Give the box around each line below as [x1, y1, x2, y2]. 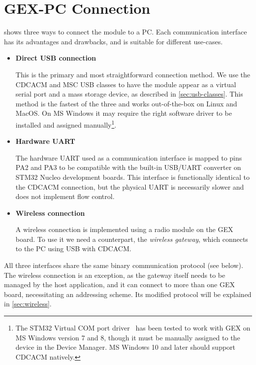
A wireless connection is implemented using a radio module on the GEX [15, 224, 233, 234]
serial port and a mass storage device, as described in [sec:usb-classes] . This [15, 89, 243, 99]
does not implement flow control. [15, 191, 115, 201]
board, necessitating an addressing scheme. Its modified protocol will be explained [4, 289, 252, 299]
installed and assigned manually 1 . [15, 118, 117, 130]
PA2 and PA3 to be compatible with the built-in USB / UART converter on [15, 162, 241, 172]
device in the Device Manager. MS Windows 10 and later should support [15, 342, 236, 352]
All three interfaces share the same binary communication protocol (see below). [4, 260, 243, 270]
